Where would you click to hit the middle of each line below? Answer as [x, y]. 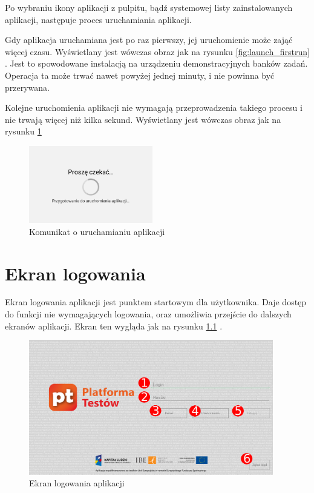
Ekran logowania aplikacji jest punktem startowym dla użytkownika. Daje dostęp [156, 302]
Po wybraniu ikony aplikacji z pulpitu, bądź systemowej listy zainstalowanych [149, 7]
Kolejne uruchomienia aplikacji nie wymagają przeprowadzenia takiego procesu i [154, 108]
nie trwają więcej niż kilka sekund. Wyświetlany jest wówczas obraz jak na [143, 119]
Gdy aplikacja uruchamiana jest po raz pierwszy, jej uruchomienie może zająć [149, 40]
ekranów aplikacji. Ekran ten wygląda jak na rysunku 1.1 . [114, 326]
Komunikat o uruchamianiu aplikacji [97, 231]
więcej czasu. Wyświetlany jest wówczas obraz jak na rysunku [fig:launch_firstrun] [157, 51]
